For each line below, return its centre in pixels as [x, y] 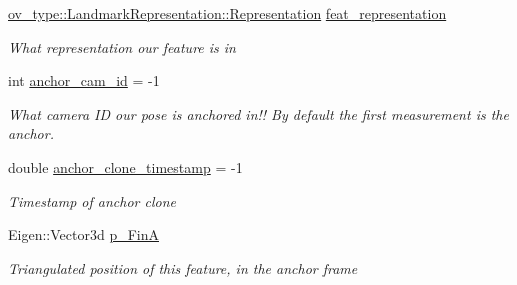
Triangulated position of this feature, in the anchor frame [183, 267]
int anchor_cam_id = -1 [84, 80]
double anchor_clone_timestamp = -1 [125, 166]
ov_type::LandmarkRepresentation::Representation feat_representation [227, 13]
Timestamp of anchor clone [92, 200]
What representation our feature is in [122, 46]
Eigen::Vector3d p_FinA [83, 234]
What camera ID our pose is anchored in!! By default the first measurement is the [258, 113]
